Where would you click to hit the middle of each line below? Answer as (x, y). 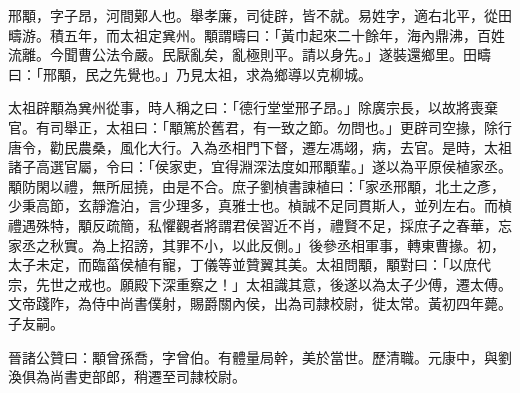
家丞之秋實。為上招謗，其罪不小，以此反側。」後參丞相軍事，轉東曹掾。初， (256, 244)
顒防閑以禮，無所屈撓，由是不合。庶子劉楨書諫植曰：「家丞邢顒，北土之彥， (256, 185)
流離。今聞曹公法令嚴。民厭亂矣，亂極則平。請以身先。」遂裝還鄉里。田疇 (249, 54)
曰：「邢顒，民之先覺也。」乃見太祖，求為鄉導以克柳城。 (190, 73)
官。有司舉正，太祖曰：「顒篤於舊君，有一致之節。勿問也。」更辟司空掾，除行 (260, 126)
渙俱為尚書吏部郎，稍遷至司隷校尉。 (127, 376)
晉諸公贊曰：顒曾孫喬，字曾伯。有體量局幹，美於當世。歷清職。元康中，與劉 (260, 356)
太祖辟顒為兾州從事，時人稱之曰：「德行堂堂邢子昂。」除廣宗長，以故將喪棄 (253, 107)
